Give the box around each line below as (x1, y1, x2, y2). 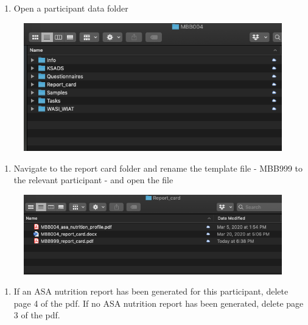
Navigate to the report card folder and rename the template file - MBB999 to (13, 161, 303, 174)
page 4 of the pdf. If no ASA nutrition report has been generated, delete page (13, 296, 304, 309)
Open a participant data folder (13, 2, 128, 14)
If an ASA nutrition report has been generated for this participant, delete (13, 285, 289, 298)
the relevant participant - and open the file (13, 173, 173, 186)
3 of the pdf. (13, 309, 60, 321)
